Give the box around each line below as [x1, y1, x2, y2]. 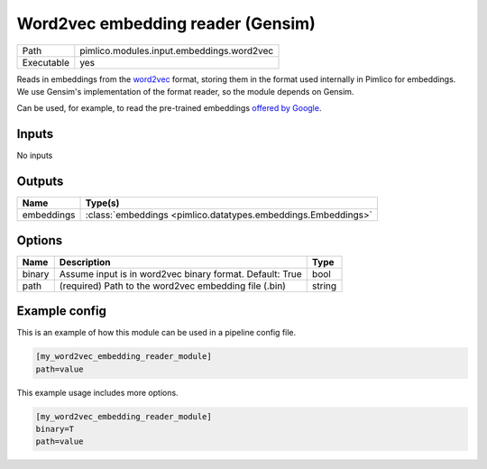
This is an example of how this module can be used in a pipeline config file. [16, 327, 297, 338]
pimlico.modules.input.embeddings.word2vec [79, 44, 274, 57]
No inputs [16, 150, 53, 161]
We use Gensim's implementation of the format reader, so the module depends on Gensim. [16, 86, 354, 97]
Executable [22, 56, 69, 69]
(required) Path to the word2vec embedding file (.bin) [59, 280, 286, 292]
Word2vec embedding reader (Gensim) [16, 14, 316, 33]
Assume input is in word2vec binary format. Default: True [59, 267, 302, 280]
